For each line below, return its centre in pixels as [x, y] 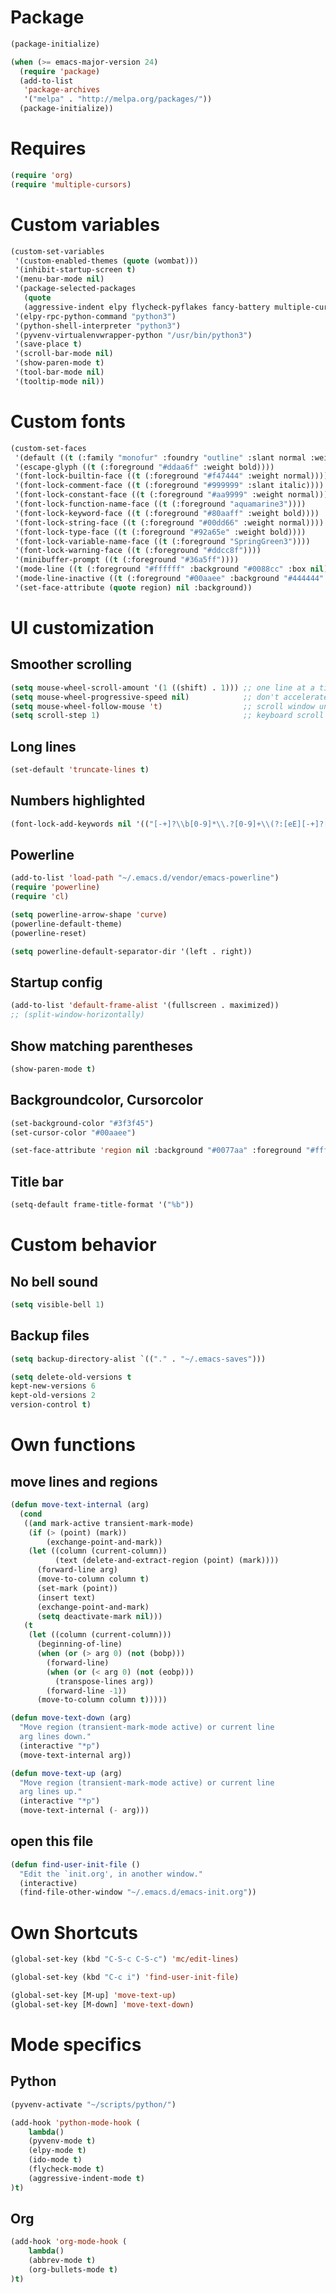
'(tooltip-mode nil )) [59, 381]
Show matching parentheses [102, 1046]
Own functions [73, 1445]
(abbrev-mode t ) [62, 2261]
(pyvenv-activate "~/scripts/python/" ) [93, 2104]
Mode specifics [76, 2044]
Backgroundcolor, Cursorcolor [107, 1100]
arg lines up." [51, 1792]
